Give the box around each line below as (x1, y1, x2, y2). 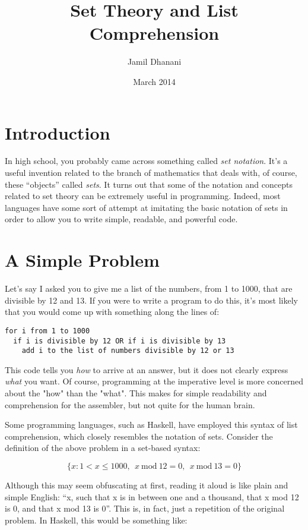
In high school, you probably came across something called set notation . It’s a (5, 154, 288, 167)
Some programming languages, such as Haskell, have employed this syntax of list (5, 418, 298, 431)
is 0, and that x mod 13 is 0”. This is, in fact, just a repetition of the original (5, 502, 285, 515)
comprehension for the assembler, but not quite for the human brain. (5, 398, 255, 411)
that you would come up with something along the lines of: (5, 305, 220, 318)
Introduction (5, 120, 110, 144)
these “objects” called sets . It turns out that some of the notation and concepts (5, 178, 293, 190)
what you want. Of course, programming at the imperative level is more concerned (5, 375, 304, 387)
